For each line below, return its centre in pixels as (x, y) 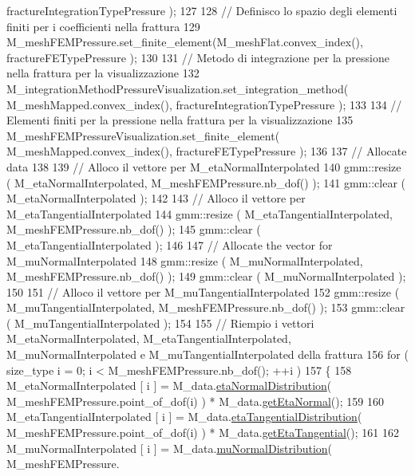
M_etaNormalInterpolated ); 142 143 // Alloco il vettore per (156, 198)
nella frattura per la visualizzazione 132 (103, 73)
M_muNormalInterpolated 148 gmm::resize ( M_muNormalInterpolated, (185, 260)
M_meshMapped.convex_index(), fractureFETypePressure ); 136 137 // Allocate (207, 151)
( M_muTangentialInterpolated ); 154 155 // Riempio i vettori (160, 323)
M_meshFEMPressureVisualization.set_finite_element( (143, 135)
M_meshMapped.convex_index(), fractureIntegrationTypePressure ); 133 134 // (204, 104)
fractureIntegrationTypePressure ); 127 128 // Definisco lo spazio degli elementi (202, 10)
